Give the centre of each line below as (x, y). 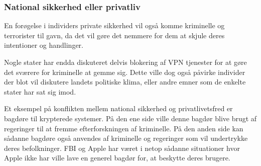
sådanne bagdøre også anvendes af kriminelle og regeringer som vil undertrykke (126, 138)
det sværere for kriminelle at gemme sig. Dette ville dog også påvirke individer (125, 72)
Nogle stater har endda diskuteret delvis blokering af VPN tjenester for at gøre (125, 62)
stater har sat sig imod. (40, 91)
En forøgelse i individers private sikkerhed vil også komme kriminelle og (114, 25)
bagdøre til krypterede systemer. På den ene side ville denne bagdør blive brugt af (130, 118)
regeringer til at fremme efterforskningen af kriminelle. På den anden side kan (124, 128)
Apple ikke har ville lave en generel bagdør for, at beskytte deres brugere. (117, 158)
